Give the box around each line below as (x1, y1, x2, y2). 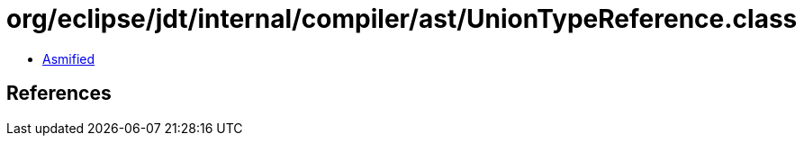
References (6, 82, 112, 105)
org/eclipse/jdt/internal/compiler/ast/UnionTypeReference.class (6, 4, 798, 34)
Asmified (42, 50, 95, 67)
